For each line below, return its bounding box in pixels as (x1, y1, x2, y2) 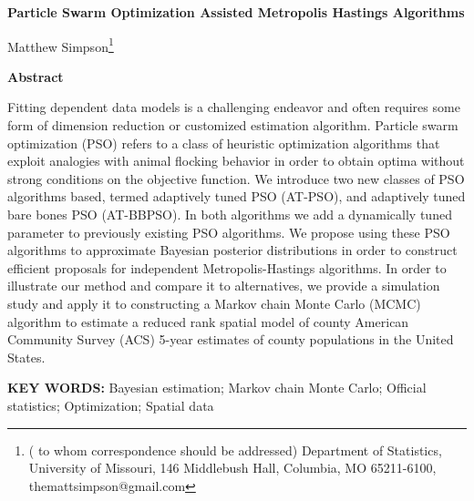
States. (7, 347, 46, 366)
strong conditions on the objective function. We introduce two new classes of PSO (7, 169, 465, 188)
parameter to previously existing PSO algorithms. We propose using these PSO (7, 222, 450, 241)
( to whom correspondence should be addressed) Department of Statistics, (28, 440, 442, 459)
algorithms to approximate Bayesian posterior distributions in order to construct (7, 240, 458, 260)
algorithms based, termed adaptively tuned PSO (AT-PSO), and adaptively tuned (7, 187, 466, 206)
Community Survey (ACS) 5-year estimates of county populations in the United (7, 330, 454, 349)
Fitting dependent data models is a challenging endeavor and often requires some (7, 97, 460, 117)
